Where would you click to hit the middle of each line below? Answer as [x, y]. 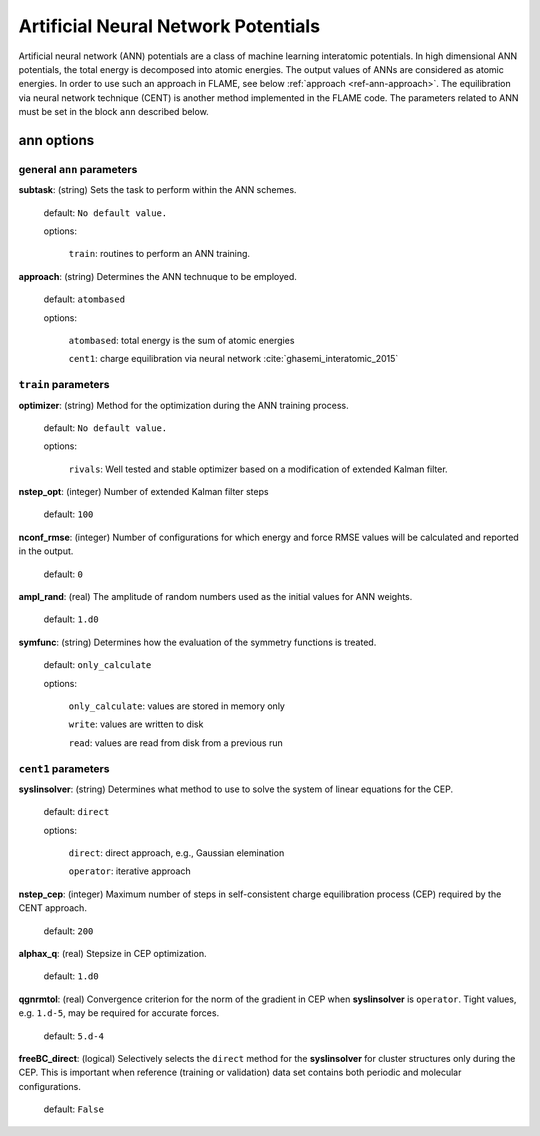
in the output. [46, 551]
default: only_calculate [97, 665]
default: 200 [68, 931]
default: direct [76, 812]
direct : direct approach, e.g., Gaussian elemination [176, 853]
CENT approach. [52, 908]
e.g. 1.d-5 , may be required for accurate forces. [119, 1013]
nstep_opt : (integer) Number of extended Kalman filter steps [143, 492]
